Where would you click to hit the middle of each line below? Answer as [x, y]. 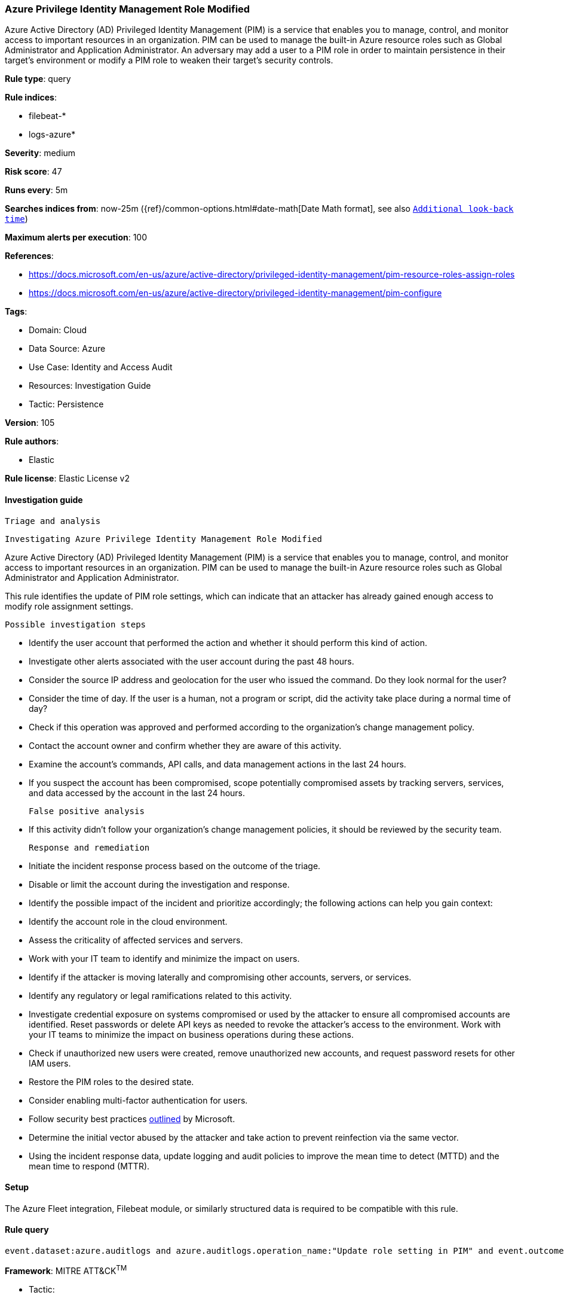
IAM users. [50, 1063]
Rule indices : [31, 97]
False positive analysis [87, 811]
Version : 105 [30, 423]
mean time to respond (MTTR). [89, 1166]
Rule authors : [32, 441]
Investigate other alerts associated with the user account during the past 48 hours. [191, 661]
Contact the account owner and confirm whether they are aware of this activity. [185, 745]
